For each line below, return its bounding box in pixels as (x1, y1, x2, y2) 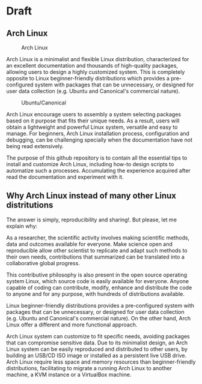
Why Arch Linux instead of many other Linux (6, 191, 176, 201)
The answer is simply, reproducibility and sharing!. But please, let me (6, 216, 177, 223)
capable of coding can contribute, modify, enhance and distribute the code (6, 284, 192, 291)
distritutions (6, 200, 54, 211)
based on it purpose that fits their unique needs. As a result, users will (6, 117, 180, 124)
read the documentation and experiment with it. (6, 173, 124, 181)
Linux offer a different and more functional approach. (6, 321, 138, 328)
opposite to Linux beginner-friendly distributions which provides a (6, 75, 170, 82)
